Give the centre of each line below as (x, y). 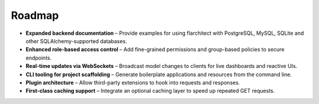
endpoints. (39, 58)
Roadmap (35, 15)
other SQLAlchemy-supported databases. (76, 41)
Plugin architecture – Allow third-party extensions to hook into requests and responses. (133, 82)
